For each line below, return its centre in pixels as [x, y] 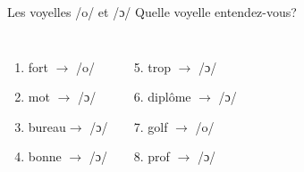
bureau [47, 126]
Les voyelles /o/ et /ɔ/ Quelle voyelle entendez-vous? [152, 12]
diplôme [169, 97]
